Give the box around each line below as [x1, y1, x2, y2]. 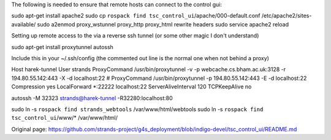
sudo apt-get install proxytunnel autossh [11, 43, 113, 50]
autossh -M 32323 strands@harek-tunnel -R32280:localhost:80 [11, 94, 173, 101]
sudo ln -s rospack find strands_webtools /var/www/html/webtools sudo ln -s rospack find [11, 105, 264, 113]
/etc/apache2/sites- [261, 12, 312, 20]
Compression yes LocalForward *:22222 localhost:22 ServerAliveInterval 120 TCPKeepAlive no [11, 83, 252, 90]
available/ [11, 20, 36, 28]
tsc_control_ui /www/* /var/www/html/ [11, 114, 118, 122]
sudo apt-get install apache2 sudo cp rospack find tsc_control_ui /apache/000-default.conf [11, 12, 261, 20]
